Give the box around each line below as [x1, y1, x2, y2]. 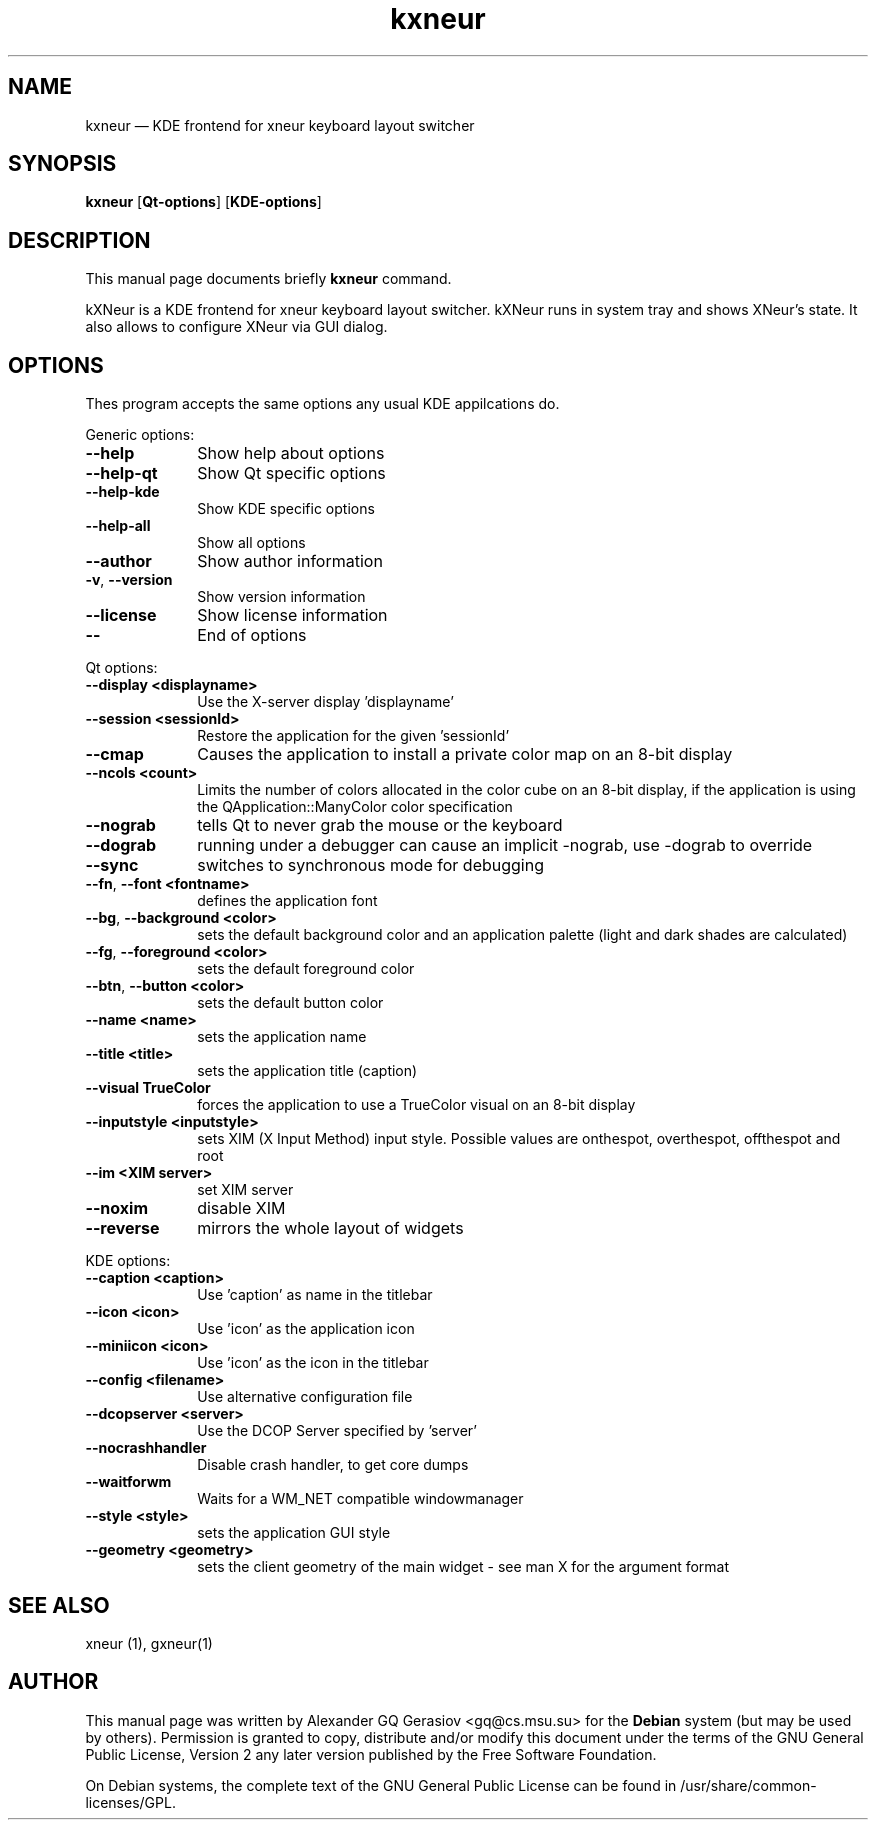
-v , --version [85, 571, 173, 589]
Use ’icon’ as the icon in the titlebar [197, 1354, 429, 1372]
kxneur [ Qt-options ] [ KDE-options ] [85, 193, 322, 211]
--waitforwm [85, 1473, 172, 1491]
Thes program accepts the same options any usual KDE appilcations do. [85, 395, 560, 413]
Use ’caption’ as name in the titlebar [197, 1286, 433, 1304]
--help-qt [85, 463, 158, 484]
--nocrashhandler [85, 1439, 207, 1457]
